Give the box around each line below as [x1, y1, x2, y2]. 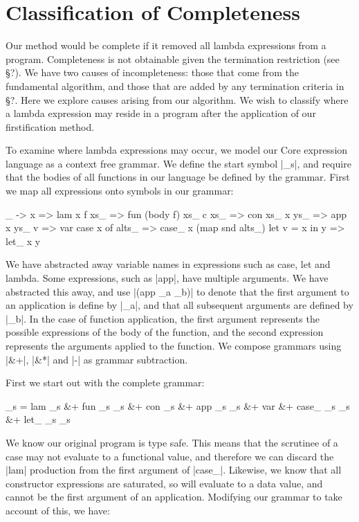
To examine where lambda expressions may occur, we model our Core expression [6, 143, 348, 157]
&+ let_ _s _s [6, 412, 71, 426]
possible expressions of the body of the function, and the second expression [6, 325, 324, 339]
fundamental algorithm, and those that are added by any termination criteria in [6, 78, 344, 93]
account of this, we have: [6, 503, 110, 517]
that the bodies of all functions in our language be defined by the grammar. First [6, 170, 350, 184]
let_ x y [6, 233, 41, 248]
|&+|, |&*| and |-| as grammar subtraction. [6, 352, 188, 366]
